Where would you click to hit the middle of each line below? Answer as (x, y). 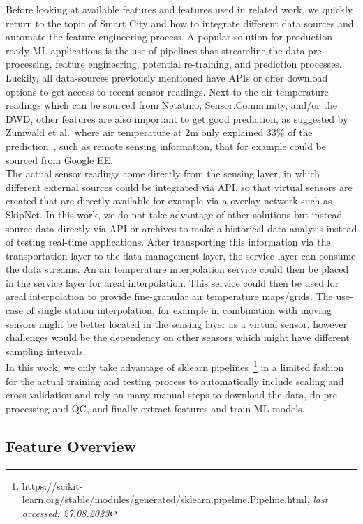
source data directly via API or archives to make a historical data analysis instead (181, 228)
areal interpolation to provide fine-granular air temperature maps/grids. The (169, 296)
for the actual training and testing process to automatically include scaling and (175, 381)
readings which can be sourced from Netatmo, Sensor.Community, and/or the (171, 105)
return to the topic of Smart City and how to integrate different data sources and (180, 23)
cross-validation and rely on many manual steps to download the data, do (163, 395)
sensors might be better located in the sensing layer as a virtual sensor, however (177, 323)
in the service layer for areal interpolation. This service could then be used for (172, 282)
